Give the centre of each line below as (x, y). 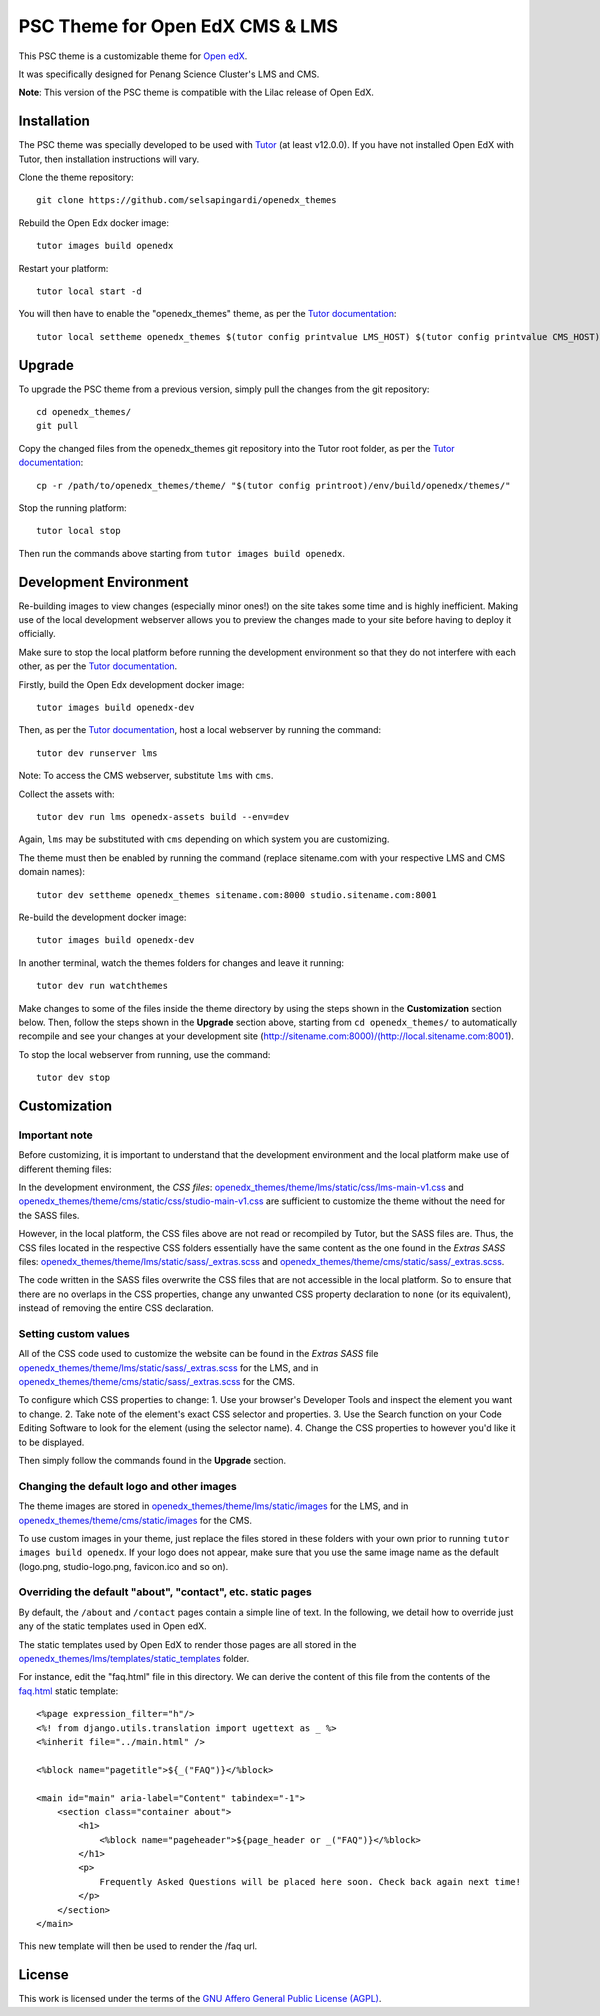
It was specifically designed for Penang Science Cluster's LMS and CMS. (169, 74)
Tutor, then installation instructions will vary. (109, 159)
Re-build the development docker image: (102, 917)
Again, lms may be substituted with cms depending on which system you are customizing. (204, 839)
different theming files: (65, 1169)
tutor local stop (78, 531)
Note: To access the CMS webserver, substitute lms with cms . (146, 776)
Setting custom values (74, 1333)
